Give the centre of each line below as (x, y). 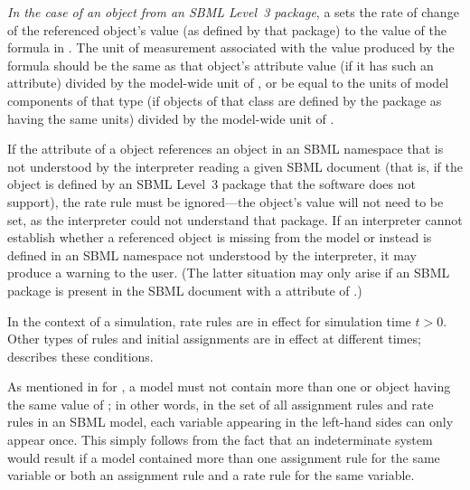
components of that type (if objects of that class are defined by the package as (225, 100)
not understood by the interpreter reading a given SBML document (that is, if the (235, 166)
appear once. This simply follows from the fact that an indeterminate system (220, 440)
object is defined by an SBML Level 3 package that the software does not (211, 184)
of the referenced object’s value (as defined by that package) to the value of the (227, 29)
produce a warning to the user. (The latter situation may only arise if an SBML (229, 273)
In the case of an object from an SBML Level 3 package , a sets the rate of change (233, 12)
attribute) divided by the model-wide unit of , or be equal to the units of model (228, 83)
